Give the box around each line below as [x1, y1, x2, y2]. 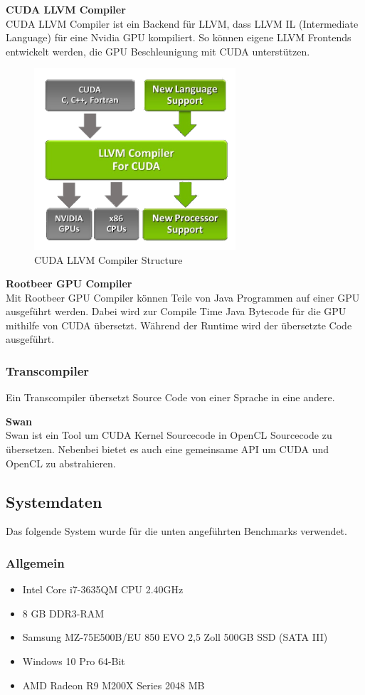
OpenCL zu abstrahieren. [6, 455, 116, 470]
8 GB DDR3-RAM [22, 605, 105, 620]
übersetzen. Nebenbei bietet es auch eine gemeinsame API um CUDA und [6, 442, 329, 457]
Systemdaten [6, 490, 102, 512]
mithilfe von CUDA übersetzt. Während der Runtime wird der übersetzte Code [6, 317, 352, 332]
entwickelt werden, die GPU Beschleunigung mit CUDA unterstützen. [6, 43, 310, 58]
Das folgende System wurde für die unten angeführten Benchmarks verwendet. [6, 524, 347, 539]
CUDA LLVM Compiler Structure [34, 252, 183, 267]
